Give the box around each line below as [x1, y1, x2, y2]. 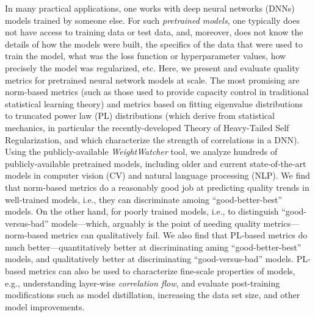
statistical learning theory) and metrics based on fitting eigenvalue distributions [5, 97, 303, 110]
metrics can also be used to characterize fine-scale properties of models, [28, 265, 295, 277]
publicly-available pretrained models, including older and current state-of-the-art [5, 157, 306, 169]
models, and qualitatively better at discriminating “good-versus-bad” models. [5, 252, 294, 265]
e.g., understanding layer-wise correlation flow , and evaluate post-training [5, 276, 280, 289]
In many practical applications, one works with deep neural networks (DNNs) [5, 2, 295, 14]
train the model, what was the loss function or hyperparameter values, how [5, 49, 286, 62]
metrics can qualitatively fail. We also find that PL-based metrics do [51, 229, 308, 241]
